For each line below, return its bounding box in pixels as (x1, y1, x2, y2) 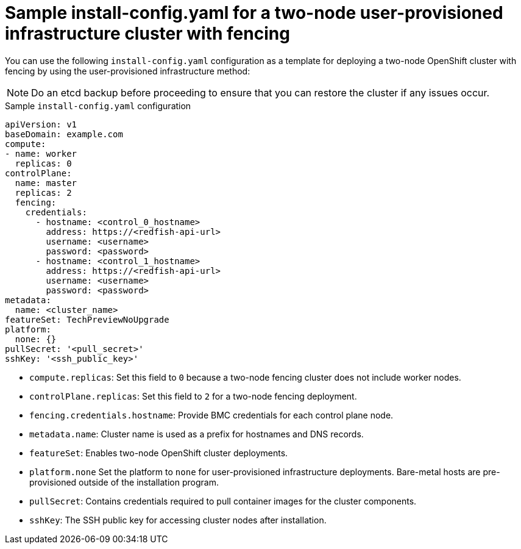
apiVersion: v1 (5, 119, 77, 129)
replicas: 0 (15, 158, 72, 168)
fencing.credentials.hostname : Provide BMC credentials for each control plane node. (29, 409, 394, 420)
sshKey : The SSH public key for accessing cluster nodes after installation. (29, 514, 327, 525)
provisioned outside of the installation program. (29, 476, 219, 487)
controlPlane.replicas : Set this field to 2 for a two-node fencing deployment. (29, 390, 357, 401)
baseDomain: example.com (5, 129, 123, 139)
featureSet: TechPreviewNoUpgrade (5, 314, 169, 325)
